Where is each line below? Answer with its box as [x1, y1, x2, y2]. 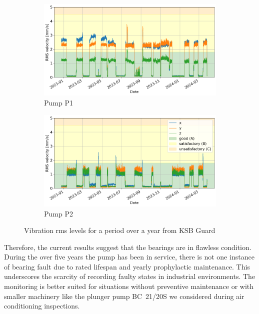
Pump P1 [44, 97, 73, 107]
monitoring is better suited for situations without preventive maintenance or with [4, 281, 254, 291]
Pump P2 [44, 208, 73, 218]
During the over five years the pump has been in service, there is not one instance [4, 251, 254, 262]
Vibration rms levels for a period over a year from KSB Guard [24, 225, 215, 235]
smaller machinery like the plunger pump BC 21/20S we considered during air [4, 290, 244, 301]
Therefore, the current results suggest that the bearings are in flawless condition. [4, 241, 251, 252]
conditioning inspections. [4, 300, 80, 311]
